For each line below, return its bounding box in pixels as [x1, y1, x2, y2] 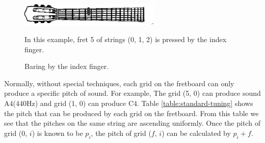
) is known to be [32, 127, 83, 138]
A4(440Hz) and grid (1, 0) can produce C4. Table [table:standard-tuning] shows [4, 98, 253, 109]
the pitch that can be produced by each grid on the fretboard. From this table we [4, 108, 259, 118]
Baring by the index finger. [24, 61, 109, 71]
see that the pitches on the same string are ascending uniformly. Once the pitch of [4, 118, 260, 128]
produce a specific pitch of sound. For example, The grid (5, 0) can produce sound [4, 88, 261, 98]
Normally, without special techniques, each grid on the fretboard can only [4, 78, 234, 88]
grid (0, [4, 127, 28, 138]
